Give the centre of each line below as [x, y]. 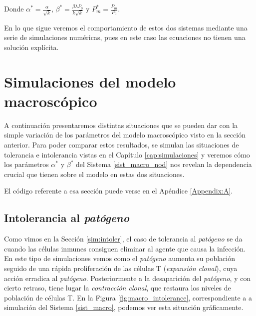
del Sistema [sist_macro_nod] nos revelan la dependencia [164, 164]
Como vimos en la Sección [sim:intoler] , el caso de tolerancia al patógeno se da [123, 239]
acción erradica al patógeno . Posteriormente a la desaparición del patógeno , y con [128, 278]
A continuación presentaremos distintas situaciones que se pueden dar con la [121, 125]
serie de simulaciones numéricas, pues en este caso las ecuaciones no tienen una [125, 37]
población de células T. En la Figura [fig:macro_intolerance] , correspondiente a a [128, 297]
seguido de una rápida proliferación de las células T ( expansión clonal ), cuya [121, 268]
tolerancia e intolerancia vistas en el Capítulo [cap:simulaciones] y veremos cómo [127, 154]
